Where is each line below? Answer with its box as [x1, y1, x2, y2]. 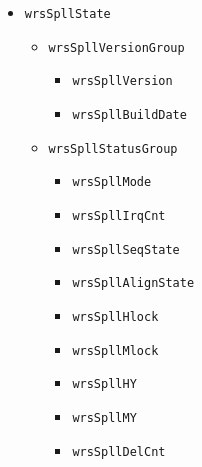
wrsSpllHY [72, 377, 137, 392]
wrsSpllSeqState [72, 242, 180, 257]
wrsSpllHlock [72, 309, 159, 324]
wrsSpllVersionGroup [48, 40, 185, 55]
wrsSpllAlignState [72, 276, 195, 291]
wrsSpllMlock [72, 343, 159, 358]
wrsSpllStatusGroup [48, 141, 178, 156]
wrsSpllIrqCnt [72, 208, 166, 223]
